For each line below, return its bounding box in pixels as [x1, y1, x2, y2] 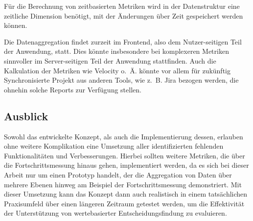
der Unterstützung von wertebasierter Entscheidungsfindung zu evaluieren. [4, 208, 227, 218]
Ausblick [4, 108, 48, 123]
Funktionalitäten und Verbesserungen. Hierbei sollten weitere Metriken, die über [4, 150, 245, 160]
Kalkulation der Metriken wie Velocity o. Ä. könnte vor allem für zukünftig [4, 65, 230, 75]
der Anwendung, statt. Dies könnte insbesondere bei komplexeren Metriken [4, 46, 229, 56]
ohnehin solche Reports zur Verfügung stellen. [4, 84, 141, 94]
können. [4, 20, 27, 30]
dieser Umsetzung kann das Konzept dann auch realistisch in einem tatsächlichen [4, 189, 248, 199]
